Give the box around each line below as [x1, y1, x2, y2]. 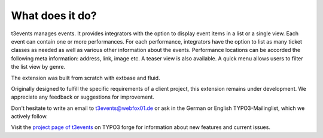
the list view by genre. [11, 63, 66, 70]
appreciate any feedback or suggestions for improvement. [11, 93, 155, 101]
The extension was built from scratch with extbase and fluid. [11, 74, 160, 81]
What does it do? [11, 9, 97, 22]
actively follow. [11, 113, 48, 120]
